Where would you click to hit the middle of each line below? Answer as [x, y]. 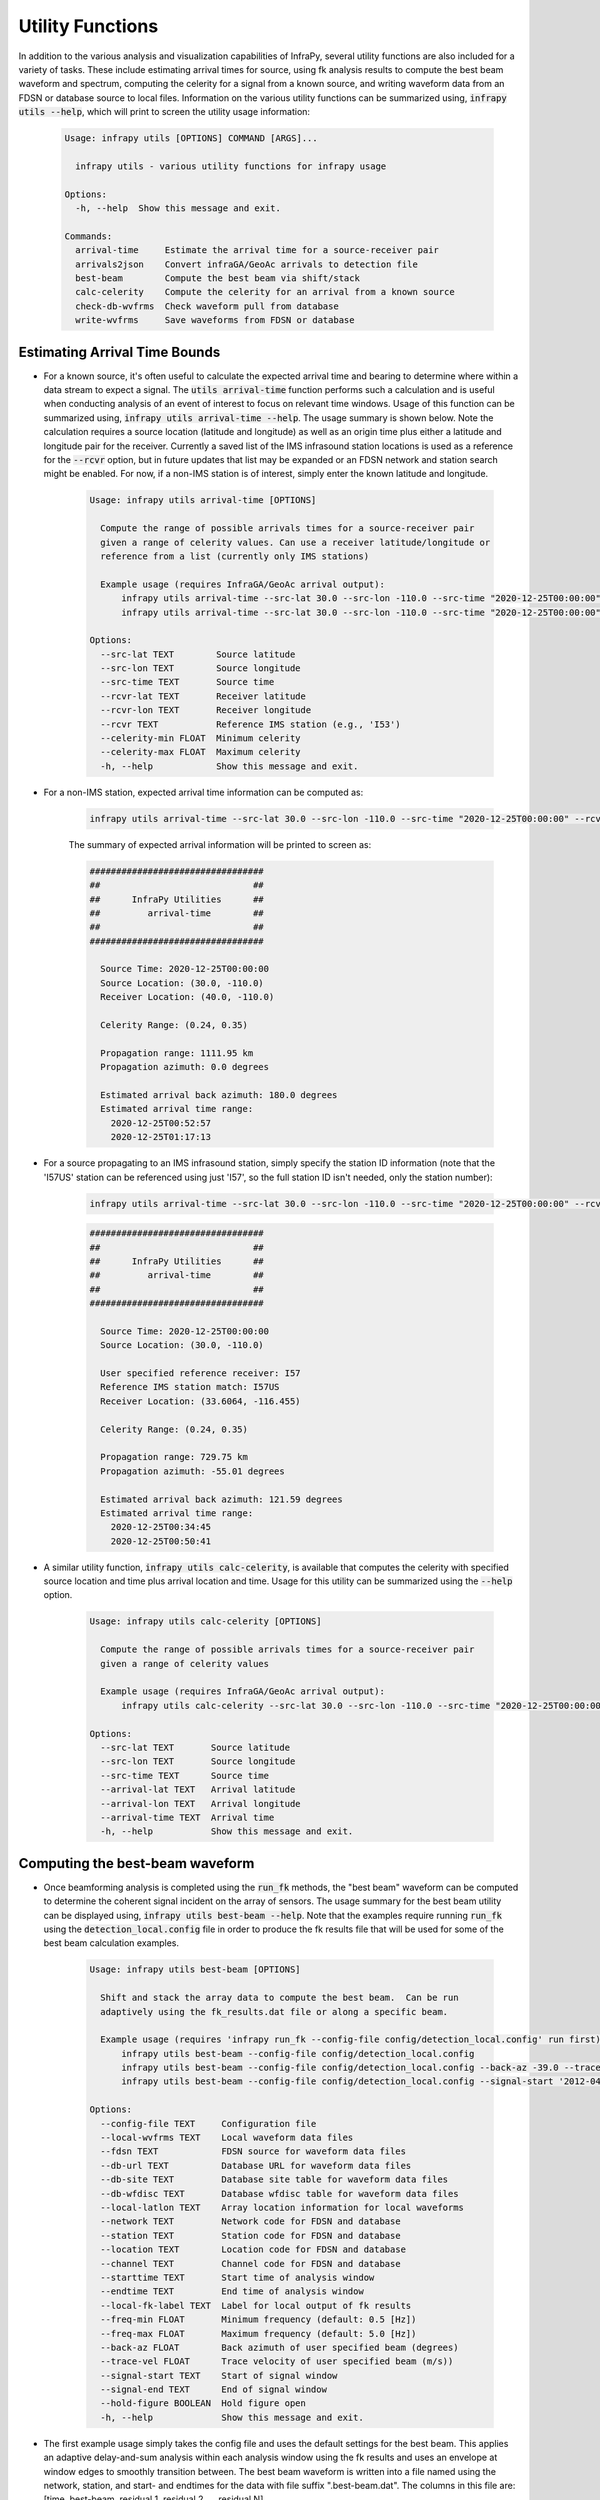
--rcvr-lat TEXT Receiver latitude [203, 696]
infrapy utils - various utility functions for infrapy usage [231, 166]
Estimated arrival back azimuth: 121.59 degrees [222, 1499]
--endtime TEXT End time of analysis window [232, 2291]
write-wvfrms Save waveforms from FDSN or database [215, 320]
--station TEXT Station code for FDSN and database [250, 2235]
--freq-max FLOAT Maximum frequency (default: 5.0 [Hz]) [258, 2333]
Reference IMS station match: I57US [190, 1387]
